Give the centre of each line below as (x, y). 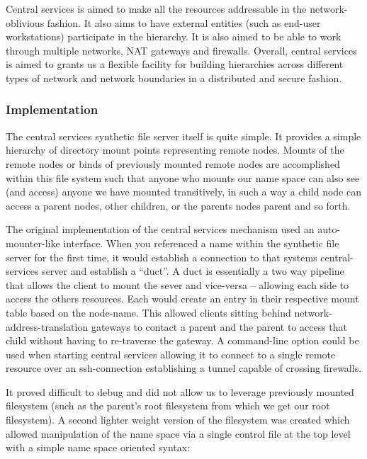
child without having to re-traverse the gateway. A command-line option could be (182, 340)
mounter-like (33, 243)
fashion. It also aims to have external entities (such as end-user (184, 22)
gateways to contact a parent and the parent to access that (219, 326)
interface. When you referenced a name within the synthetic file (201, 243)
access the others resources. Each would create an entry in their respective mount (182, 299)
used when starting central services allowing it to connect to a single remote (171, 354)
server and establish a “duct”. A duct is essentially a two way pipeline (193, 271)
